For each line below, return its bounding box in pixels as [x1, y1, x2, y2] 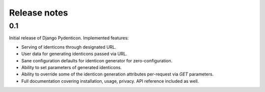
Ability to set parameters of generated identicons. [21, 64, 122, 70]
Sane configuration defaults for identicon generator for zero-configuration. [21, 57, 173, 63]
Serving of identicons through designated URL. [21, 44, 116, 50]
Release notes [9, 7, 68, 18]
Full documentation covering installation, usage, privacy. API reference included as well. [21, 78, 199, 84]
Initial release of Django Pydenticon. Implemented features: [9, 35, 129, 41]
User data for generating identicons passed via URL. [21, 51, 128, 57]
